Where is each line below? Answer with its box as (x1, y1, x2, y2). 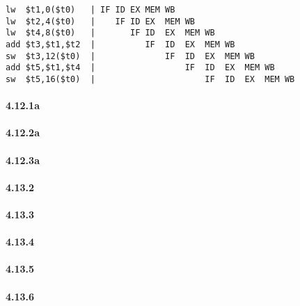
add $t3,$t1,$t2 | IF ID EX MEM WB (6, 39, 235, 49)
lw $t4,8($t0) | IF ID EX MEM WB (6, 28, 215, 38)
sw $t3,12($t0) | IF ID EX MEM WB (6, 51, 255, 61)
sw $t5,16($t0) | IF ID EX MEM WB (6, 74, 295, 84)
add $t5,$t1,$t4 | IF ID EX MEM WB (6, 63, 275, 73)
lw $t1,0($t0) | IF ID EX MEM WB (6, 5, 175, 15)
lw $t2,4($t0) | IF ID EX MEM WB (6, 16, 196, 26)
